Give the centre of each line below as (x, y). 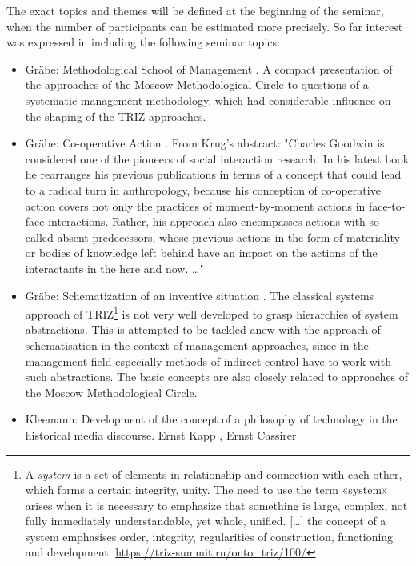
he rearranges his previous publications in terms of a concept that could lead (213, 174)
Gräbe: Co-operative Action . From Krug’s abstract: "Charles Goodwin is (205, 143)
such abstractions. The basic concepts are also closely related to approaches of (217, 377)
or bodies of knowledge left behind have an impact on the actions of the (201, 253)
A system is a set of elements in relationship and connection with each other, (214, 474)
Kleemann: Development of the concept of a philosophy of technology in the (211, 419)
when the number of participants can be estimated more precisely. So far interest (205, 26)
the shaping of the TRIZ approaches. (116, 116)
